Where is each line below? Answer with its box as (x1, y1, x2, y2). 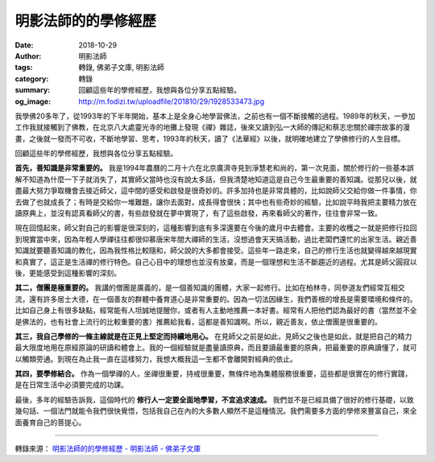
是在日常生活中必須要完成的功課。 (14, 380, 128, 390)
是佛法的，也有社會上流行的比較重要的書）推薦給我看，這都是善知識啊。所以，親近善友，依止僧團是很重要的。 (14, 316, 382, 326)
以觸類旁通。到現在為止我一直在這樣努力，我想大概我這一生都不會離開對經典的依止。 (14, 354, 297, 364)
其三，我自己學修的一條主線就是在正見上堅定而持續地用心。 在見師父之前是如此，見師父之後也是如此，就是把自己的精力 (14, 331, 412, 341)
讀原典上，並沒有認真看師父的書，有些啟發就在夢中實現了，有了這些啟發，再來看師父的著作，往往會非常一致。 (14, 208, 382, 218)
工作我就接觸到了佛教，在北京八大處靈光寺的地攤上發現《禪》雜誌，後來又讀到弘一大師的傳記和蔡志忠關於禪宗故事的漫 (14, 122, 410, 132)
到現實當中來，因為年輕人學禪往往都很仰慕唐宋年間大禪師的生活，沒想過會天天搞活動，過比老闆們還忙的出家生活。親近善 (14, 234, 417, 244)
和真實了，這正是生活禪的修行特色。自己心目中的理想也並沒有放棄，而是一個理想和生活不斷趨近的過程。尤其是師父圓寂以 (14, 257, 417, 266)
